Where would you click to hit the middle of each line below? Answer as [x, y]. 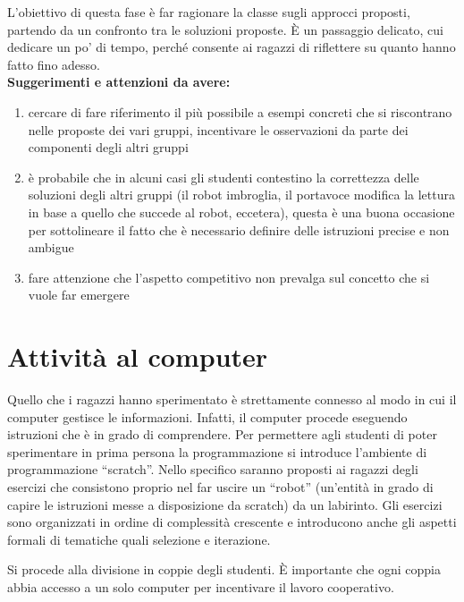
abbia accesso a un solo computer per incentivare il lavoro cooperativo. [201, 586]
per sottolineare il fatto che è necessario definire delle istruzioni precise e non [239, 229]
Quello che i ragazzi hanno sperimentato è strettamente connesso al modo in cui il [232, 399]
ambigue [51, 247]
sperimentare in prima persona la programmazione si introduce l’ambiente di [217, 451]
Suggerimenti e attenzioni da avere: [119, 82]
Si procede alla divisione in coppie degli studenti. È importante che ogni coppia [224, 569]
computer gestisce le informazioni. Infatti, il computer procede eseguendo [207, 416]
